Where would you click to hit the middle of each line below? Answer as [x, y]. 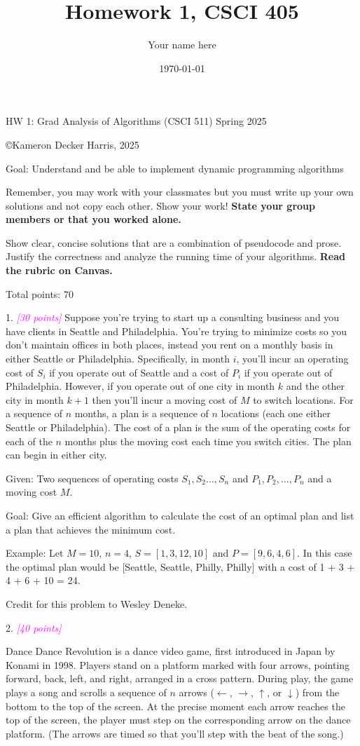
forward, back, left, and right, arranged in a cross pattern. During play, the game [180, 678]
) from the [317, 692]
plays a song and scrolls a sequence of [86, 692]
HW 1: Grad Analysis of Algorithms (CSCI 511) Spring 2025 [136, 121]
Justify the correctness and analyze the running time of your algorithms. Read [175, 256]
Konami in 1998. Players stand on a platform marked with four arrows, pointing [178, 664]
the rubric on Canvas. [59, 270]
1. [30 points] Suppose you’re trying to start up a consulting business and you [173, 317]
